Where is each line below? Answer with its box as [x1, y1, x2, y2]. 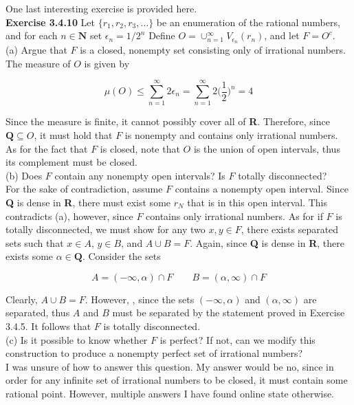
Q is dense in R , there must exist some [5, 195, 171, 209]
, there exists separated [241, 222, 339, 237]
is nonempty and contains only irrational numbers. [124, 127, 338, 142]
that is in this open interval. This [187, 195, 328, 209]
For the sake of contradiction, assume [5, 182, 163, 196]
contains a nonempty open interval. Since [175, 182, 349, 196]
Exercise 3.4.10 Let [5, 14, 96, 29]
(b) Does [5, 168, 43, 182]
